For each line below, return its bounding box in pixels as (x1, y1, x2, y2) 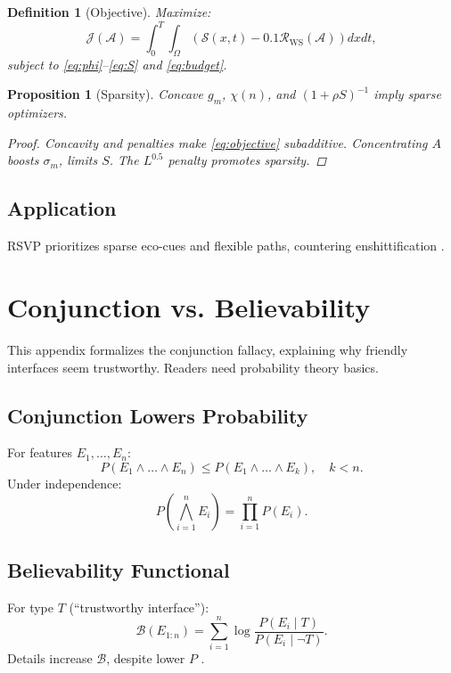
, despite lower (106, 649, 185, 668)
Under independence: (7, 473, 122, 492)
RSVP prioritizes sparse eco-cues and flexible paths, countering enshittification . (7, 236, 445, 255)
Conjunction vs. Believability (7, 289, 371, 325)
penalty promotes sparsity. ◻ (168, 151, 327, 169)
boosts (7, 151, 39, 169)
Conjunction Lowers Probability (7, 401, 308, 429)
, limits (58, 151, 98, 169)
